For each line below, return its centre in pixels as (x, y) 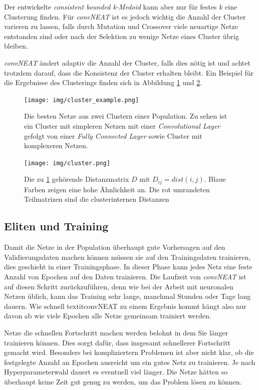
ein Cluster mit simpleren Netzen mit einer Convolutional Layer (122, 126)
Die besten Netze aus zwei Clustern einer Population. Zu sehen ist (125, 116)
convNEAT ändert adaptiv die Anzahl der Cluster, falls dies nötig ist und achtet (127, 62)
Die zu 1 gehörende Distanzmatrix (77, 179)
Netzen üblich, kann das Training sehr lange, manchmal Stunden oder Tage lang (127, 296)
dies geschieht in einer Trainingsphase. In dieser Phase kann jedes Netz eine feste (128, 267)
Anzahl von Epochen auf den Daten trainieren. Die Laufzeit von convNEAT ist (125, 277)
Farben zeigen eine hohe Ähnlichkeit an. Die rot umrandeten (117, 189)
